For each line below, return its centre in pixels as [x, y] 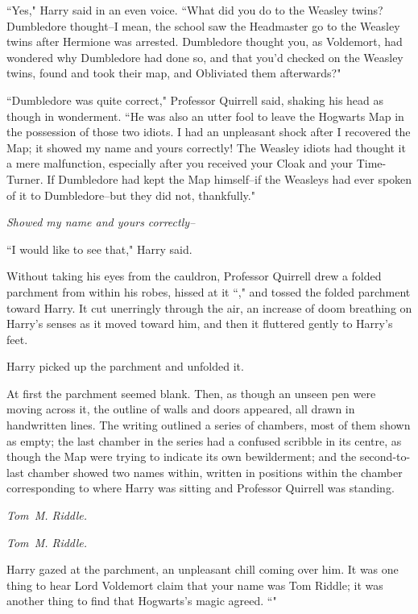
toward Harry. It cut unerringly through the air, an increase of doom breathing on [209, 307]
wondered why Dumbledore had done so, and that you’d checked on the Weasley [205, 57]
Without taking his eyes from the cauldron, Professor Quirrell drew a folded [194, 276]
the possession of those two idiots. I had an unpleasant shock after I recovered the [209, 132]
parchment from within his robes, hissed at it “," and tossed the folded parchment [209, 291]
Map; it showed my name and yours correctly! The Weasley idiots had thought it [206, 147]
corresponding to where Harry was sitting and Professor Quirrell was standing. [201, 488]
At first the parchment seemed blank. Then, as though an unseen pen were [191, 393]
